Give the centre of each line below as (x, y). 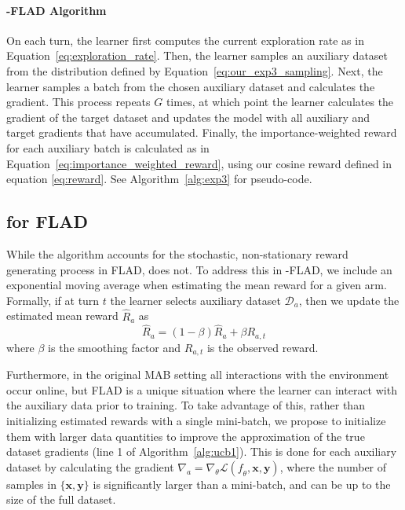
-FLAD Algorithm (57, 10)
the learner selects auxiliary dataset (195, 300)
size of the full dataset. (61, 499)
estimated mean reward (62, 316)
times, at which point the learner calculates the (280, 102)
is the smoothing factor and (115, 347)
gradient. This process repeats (78, 102)
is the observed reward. (263, 347)
